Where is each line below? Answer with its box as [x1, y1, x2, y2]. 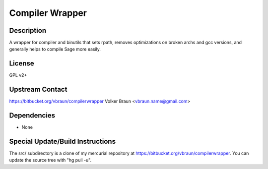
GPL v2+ [9, 72, 27, 78]
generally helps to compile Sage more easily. [9, 46, 101, 52]
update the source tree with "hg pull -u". [9, 157, 92, 163]
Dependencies [9, 112, 56, 120]
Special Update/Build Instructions [9, 137, 116, 146]
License [9, 59, 34, 68]
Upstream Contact [9, 85, 67, 94]
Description [9, 26, 47, 35]
